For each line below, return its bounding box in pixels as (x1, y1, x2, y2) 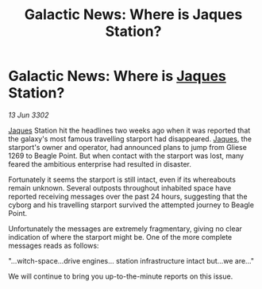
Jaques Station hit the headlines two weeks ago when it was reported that (8, 125, 251, 135)
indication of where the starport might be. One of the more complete (8, 232, 233, 241)
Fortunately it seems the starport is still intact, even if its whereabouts (8, 175, 237, 184)
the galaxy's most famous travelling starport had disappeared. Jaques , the (8, 133, 252, 144)
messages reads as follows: (8, 241, 99, 250)
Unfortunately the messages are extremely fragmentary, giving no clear (8, 224, 242, 233)
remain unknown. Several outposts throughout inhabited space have (8, 183, 232, 192)
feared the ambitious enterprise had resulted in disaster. (8, 159, 192, 168)
